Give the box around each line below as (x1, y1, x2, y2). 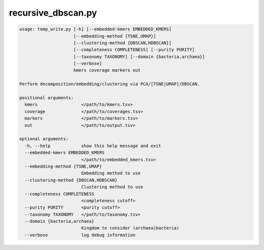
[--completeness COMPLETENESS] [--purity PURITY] (73, 47, 195, 52)
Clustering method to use (81, 184, 144, 190)
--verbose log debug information (24, 232, 135, 238)
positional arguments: (19, 95, 74, 100)
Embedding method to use (81, 171, 141, 176)
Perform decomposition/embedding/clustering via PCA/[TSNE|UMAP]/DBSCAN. (19, 81, 200, 87)
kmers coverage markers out (73, 68, 141, 73)
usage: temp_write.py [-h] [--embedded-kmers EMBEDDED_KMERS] (19, 26, 172, 32)
